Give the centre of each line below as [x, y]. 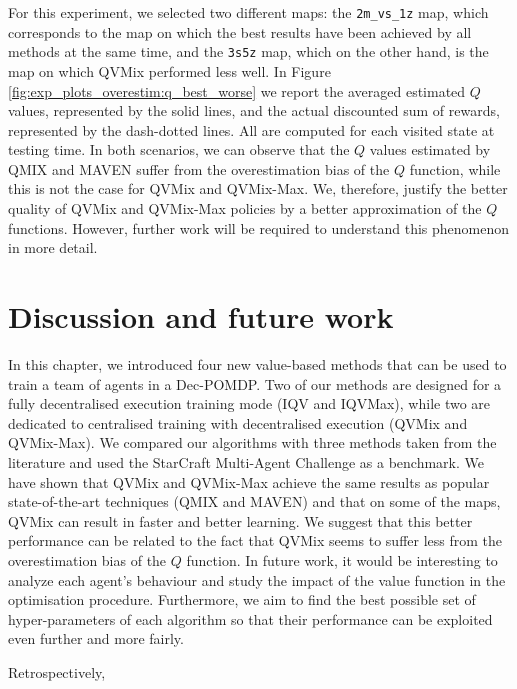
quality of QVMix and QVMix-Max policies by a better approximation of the [245, 208]
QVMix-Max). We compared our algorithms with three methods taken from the [252, 442]
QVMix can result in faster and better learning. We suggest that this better [240, 520]
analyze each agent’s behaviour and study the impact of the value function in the [257, 579]
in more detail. [53, 247]
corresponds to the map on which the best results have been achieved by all [240, 31]
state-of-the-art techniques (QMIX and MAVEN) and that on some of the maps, [254, 501]
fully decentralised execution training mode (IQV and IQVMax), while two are [249, 403]
